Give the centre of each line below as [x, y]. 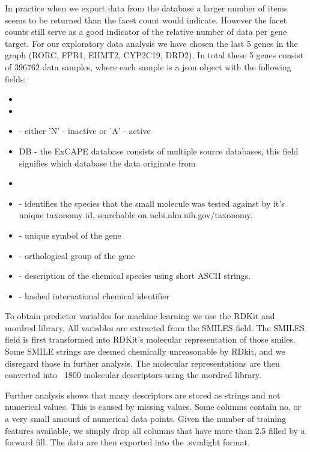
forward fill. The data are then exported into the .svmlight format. [127, 442]
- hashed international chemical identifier [94, 295]
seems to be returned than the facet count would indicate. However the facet [146, 20]
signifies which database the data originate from [107, 163]
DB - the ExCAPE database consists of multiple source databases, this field [159, 151]
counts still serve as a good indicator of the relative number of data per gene [146, 32]
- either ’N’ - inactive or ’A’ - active [85, 131]
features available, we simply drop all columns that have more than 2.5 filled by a [155, 430]
